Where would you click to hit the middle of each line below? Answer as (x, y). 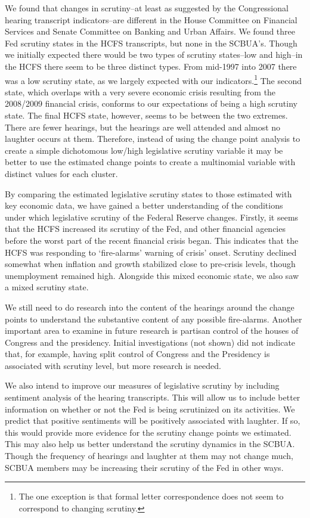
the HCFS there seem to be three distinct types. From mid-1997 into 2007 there (151, 66)
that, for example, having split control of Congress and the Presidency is (137, 354)
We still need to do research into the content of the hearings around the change (150, 307)
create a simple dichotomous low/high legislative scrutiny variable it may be (144, 150)
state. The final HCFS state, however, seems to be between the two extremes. (146, 115)
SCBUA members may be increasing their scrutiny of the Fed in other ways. (144, 467)
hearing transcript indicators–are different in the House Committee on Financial (151, 19)
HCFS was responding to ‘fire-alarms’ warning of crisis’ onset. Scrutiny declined (151, 252)
